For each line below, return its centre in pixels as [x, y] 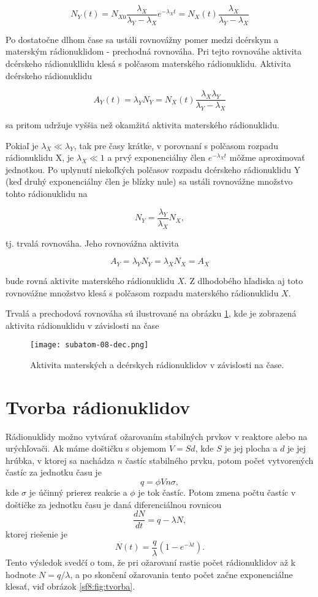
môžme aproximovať [267, 157]
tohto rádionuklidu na [47, 194]
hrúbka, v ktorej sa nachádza [60, 460]
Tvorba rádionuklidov [98, 406]
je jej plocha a [251, 448]
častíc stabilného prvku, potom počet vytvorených [219, 460]
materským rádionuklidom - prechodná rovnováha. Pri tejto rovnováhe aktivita [154, 51]
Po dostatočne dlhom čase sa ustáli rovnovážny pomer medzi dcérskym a [142, 39]
